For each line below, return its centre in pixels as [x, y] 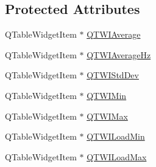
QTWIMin [107, 95]
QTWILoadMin [116, 136]
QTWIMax [107, 116]
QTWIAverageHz [119, 54]
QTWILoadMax [117, 156]
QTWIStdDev [113, 75]
